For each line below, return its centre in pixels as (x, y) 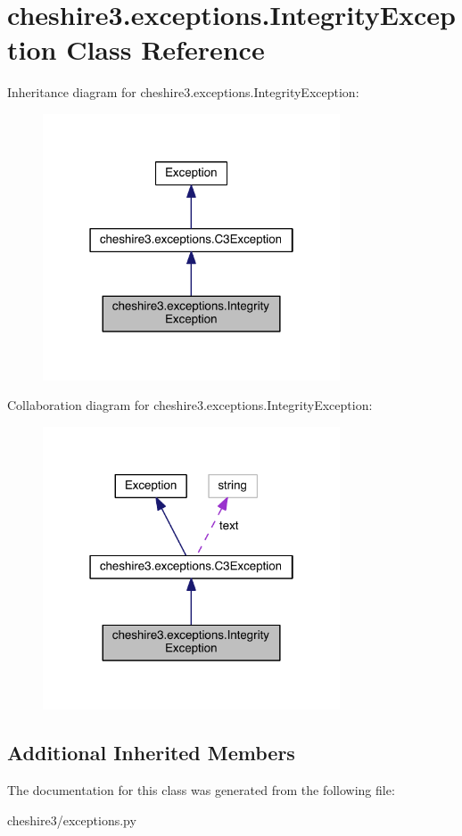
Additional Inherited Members (151, 753)
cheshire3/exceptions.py (72, 820)
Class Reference (165, 49)
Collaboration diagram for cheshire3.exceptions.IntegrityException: (190, 405)
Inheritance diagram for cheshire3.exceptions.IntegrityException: (183, 92)
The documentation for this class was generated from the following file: (201, 789)
